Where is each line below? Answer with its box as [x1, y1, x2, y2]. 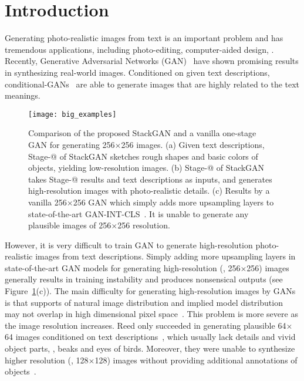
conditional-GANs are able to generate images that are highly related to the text [5, 77, 300, 90]
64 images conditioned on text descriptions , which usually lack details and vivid [5, 331, 296, 343]
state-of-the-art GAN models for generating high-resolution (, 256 [5, 261, 241, 274]
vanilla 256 [28, 195, 67, 208]
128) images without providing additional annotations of [94, 353, 298, 366]
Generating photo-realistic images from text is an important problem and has [5, 32, 283, 44]
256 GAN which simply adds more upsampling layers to [73, 195, 274, 208]
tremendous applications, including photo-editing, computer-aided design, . [5, 43, 274, 55]
